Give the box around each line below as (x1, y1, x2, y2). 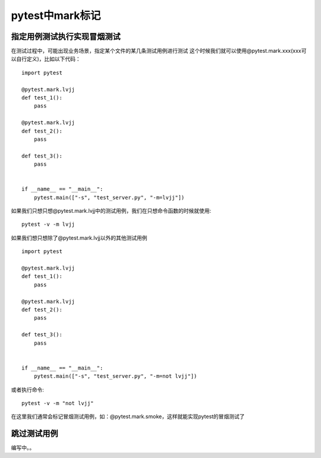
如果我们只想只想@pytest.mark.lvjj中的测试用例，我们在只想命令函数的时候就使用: (11, 207, 211, 214)
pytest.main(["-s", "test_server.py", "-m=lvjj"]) (33, 194, 185, 201)
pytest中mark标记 (11, 9, 101, 22)
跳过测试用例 (11, 428, 58, 439)
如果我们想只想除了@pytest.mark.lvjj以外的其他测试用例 (11, 234, 147, 241)
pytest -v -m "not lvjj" (21, 400, 94, 406)
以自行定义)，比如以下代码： (11, 55, 81, 62)
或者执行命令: (11, 386, 45, 393)
